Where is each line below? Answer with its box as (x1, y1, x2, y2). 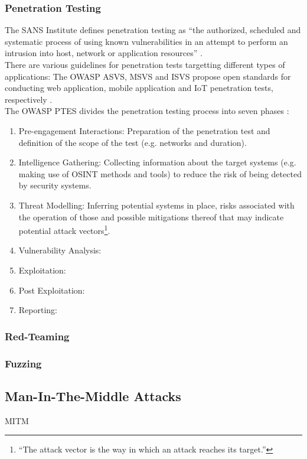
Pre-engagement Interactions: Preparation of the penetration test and (18, 124, 270, 136)
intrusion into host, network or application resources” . (5, 47, 203, 59)
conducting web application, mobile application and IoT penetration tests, (5, 82, 273, 94)
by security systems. (18, 179, 92, 191)
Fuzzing (5, 356, 42, 370)
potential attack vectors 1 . (18, 223, 110, 236)
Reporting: (18, 304, 57, 316)
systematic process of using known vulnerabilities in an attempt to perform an (5, 35, 288, 47)
